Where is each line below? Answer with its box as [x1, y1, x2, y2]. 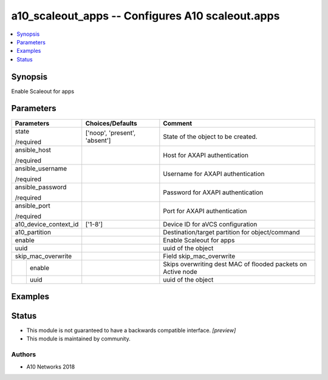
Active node [163, 267, 197, 276]
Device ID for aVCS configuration [163, 220, 258, 228]
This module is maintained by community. [26, 335, 131, 342]
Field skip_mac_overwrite [163, 252, 236, 260]
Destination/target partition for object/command [163, 228, 300, 236]
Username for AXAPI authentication [163, 169, 265, 178]
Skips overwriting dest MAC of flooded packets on [163, 260, 307, 268]
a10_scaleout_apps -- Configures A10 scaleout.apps [11, 9, 280, 22]
